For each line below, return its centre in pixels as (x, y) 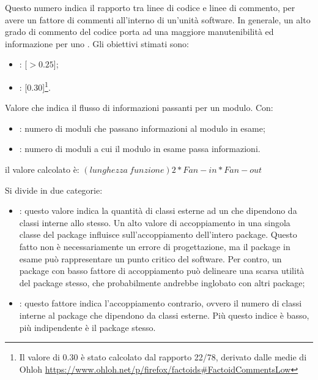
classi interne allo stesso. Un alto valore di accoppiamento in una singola (155, 222)
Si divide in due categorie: (54, 190)
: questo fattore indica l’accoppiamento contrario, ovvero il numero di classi (161, 303)
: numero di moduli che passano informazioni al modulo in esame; (142, 128)
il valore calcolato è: (42, 169)
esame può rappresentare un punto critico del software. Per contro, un (150, 258)
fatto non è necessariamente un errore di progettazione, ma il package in (155, 246)
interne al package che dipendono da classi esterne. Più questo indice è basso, (164, 315)
